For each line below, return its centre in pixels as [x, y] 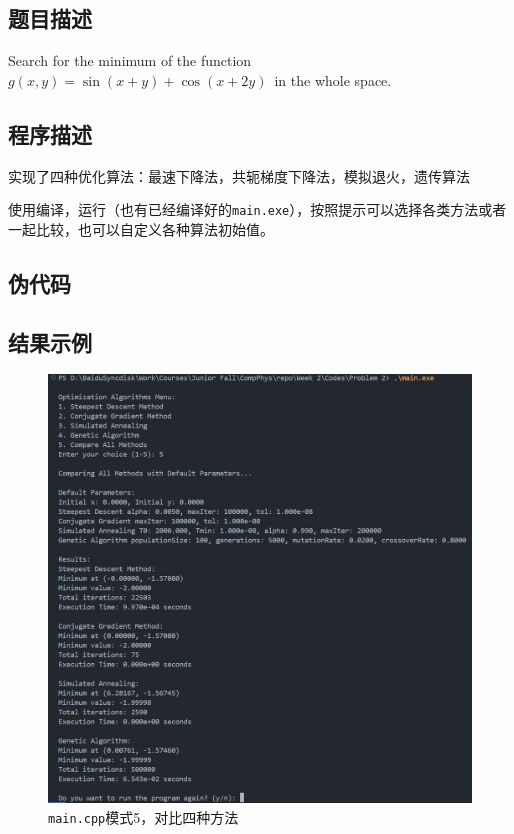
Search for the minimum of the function [130, 60]
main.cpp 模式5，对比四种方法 [143, 817]
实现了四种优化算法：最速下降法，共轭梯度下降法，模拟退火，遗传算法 [239, 175]
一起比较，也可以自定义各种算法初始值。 [141, 228]
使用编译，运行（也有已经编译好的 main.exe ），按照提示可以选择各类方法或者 [257, 209]
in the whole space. [333, 79]
